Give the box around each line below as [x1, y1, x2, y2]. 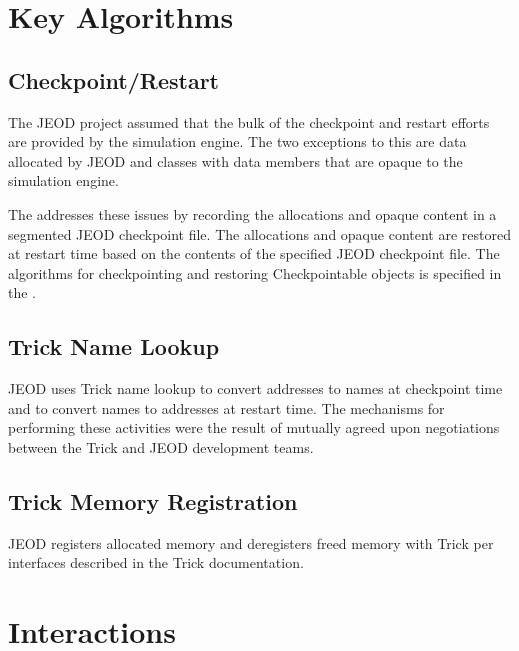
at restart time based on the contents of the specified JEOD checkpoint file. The [8, 243, 500, 264]
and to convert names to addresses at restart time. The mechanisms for [8, 397, 445, 418]
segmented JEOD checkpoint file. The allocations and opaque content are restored [8, 223, 511, 244]
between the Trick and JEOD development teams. [8, 436, 314, 457]
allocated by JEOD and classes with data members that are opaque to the [8, 150, 463, 171]
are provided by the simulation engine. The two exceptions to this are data [8, 131, 467, 152]
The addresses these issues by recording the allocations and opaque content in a [8, 203, 497, 224]
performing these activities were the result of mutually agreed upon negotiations [8, 417, 500, 438]
